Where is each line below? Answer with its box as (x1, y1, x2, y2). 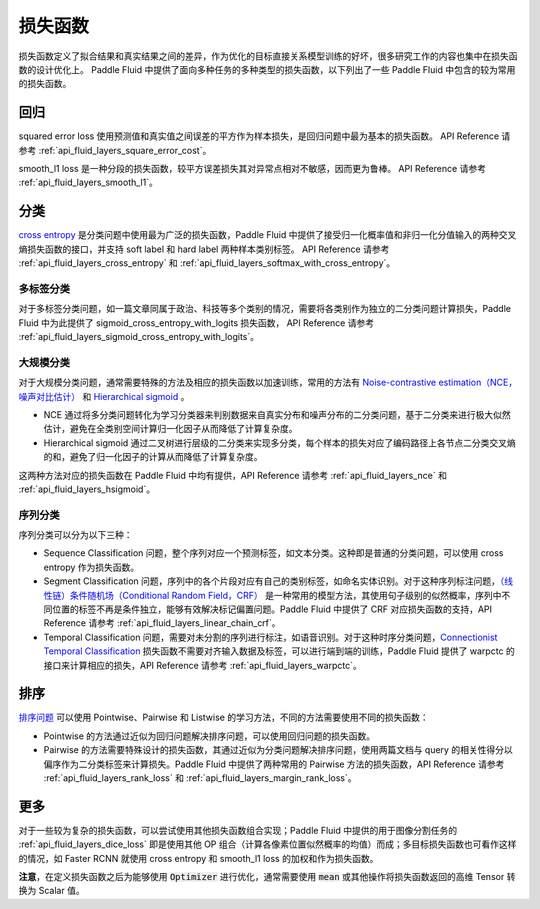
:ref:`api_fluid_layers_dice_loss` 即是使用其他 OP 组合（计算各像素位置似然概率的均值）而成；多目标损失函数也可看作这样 (18, 838, 517, 850)
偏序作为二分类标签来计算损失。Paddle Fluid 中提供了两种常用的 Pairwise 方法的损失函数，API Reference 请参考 (43, 758, 505, 770)
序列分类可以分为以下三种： (18, 529, 133, 541)
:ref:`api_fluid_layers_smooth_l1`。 (18, 176, 159, 189)
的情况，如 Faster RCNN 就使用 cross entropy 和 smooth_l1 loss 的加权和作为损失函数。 (18, 852, 379, 864)
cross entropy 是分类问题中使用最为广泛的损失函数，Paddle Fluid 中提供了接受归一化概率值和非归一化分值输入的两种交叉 (18, 229, 517, 241)
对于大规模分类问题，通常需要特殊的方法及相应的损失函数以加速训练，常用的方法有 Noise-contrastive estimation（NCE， (18, 376, 518, 389)
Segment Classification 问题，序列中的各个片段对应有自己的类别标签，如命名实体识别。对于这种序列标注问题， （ (43, 575, 505, 587)
